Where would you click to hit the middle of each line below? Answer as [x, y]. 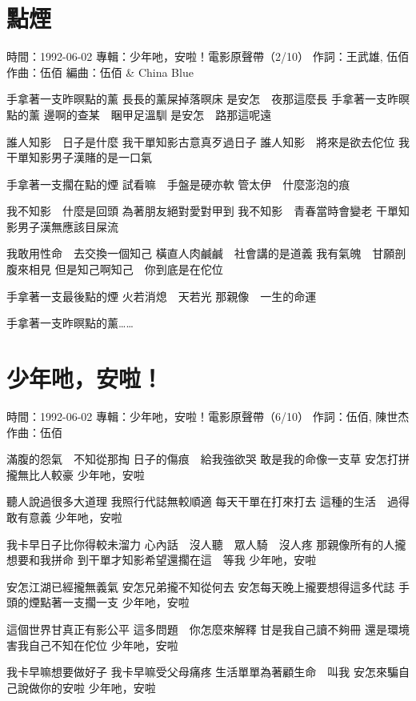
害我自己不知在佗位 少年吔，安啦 [92, 645]
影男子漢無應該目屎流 [62, 226]
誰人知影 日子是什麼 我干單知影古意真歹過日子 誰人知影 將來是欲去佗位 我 [208, 141]
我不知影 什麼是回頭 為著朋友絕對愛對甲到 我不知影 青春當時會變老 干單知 [208, 211]
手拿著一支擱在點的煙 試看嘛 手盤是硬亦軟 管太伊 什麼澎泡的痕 [178, 184]
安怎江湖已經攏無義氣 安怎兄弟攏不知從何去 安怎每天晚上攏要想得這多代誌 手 [208, 586]
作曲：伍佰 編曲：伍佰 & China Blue [100, 72]
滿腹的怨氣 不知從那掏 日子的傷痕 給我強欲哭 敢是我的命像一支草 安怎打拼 [208, 459]
